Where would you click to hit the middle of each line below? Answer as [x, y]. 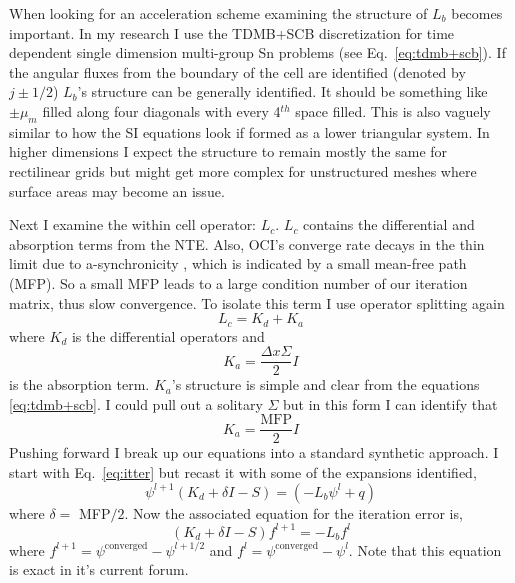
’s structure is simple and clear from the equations [325, 384]
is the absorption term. [79, 384]
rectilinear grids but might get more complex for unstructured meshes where [243, 170]
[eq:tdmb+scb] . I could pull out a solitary [136, 403]
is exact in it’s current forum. [99, 569]
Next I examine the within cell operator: [133, 224]
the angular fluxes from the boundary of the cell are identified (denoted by [237, 71]
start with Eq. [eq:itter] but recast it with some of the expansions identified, [243, 472]
